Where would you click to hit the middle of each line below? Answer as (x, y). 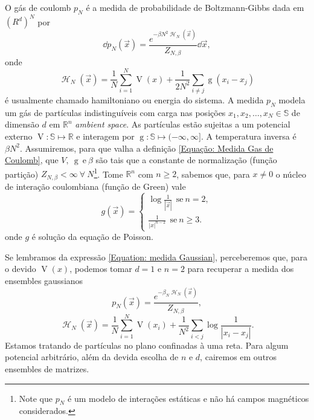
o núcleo (291, 174)
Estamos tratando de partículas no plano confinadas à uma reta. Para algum (147, 345)
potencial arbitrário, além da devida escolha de (92, 357)
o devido (21, 269)
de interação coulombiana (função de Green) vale (95, 186)
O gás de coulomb (38, 7)
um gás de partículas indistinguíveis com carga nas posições (115, 112)
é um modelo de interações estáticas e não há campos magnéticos (188, 398)
